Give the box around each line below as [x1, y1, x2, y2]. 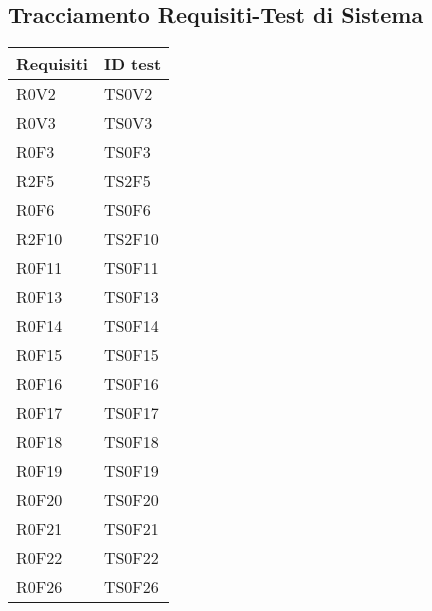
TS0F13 [103, 285, 159, 309]
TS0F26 [103, 575, 159, 599]
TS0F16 [103, 372, 159, 396]
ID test [103, 52, 162, 76]
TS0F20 [103, 488, 159, 512]
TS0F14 [103, 314, 159, 338]
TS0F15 [103, 343, 159, 367]
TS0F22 [103, 546, 159, 570]
